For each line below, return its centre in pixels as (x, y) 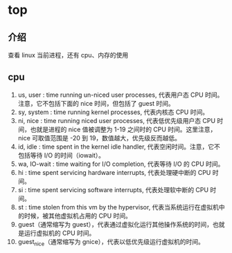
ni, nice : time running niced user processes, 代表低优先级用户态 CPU (117, 120)
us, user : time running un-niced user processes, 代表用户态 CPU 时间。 (121, 95)
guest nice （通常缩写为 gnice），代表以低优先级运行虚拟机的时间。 (111, 242)
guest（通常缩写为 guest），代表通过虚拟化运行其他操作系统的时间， (115, 224)
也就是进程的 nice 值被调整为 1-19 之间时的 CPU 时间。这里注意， (123, 129)
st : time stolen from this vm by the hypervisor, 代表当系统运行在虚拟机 (118, 207)
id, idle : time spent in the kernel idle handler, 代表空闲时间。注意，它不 (119, 147)
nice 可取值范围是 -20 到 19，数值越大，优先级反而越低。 (99, 138)
